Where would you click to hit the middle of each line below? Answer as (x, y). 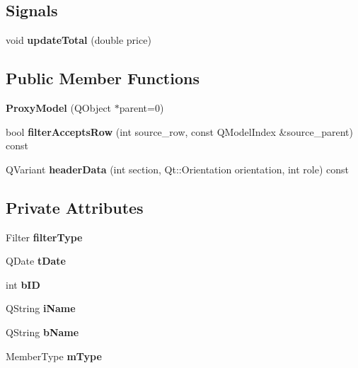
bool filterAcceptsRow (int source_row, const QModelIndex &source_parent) (179, 131)
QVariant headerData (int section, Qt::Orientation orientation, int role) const (178, 169)
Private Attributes (75, 207)
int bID (23, 284)
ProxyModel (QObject (59, 108)
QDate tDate (36, 261)
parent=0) (142, 108)
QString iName (41, 308)
